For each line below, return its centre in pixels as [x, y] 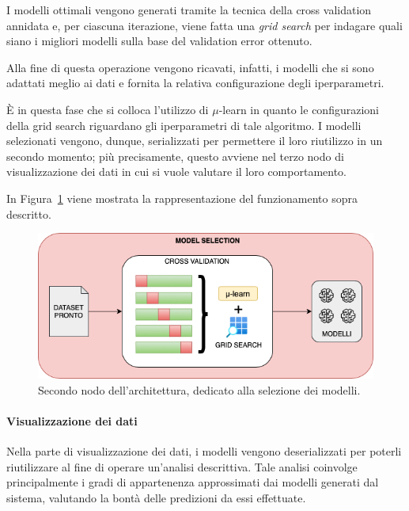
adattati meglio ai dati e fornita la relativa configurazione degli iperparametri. [195, 83]
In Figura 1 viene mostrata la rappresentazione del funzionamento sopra [182, 198]
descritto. [29, 214]
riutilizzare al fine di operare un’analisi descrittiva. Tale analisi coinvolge [182, 466]
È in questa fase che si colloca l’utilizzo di [108, 109]
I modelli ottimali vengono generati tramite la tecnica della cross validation [189, 10]
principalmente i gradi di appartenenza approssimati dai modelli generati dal [193, 482]
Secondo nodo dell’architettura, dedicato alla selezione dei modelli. [199, 389]
